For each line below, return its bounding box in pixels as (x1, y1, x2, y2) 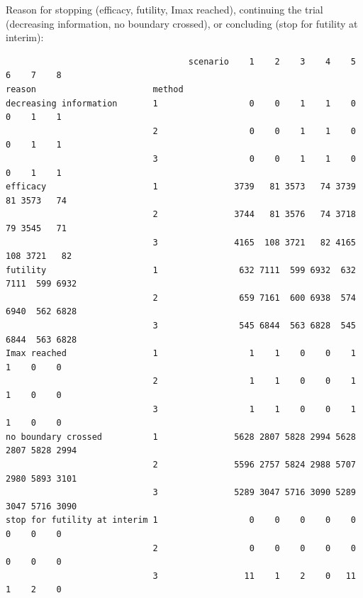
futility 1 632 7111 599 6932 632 (6, 265, 356, 275)
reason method (6, 84, 184, 94)
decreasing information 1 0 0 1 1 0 (6, 98, 356, 109)
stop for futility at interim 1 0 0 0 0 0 (6, 515, 356, 526)
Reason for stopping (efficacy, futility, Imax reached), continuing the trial (6, 2, 323, 16)
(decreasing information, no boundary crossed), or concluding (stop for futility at (6, 16, 358, 31)
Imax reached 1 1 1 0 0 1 (6, 348, 356, 359)
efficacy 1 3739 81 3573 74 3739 (6, 182, 356, 192)
